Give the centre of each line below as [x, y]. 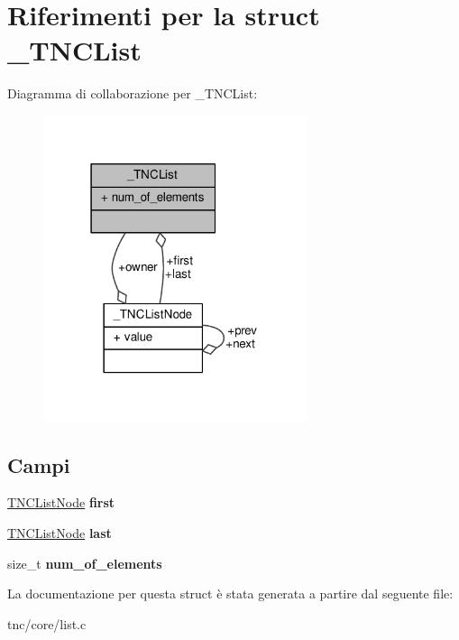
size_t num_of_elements [85, 563]
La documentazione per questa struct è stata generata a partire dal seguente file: [230, 594]
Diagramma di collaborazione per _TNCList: [133, 93]
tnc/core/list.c [47, 623]
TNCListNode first [61, 502]
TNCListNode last [60, 532]
